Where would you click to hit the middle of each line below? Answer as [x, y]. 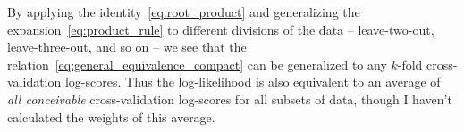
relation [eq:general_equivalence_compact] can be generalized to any [197, 64]
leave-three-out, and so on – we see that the [127, 47]
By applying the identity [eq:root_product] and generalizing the [184, 12]
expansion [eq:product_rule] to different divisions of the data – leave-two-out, [221, 29]
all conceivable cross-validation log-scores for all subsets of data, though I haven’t [230, 99]
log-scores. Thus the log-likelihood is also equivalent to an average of [253, 82]
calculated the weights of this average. [111, 116]
